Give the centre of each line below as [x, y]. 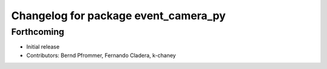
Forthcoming [38, 32]
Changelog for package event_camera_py [119, 16]
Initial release [43, 47]
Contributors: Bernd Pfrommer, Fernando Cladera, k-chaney [101, 55]
